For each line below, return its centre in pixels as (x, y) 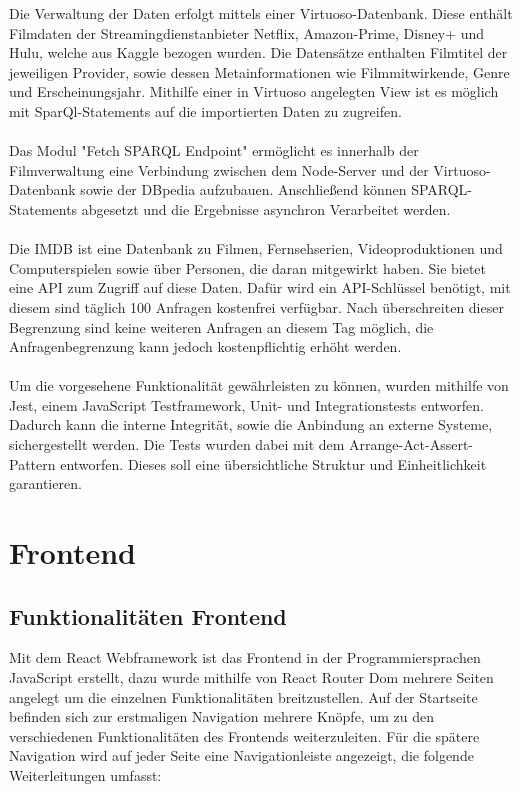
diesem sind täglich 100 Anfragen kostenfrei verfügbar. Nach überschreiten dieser (256, 306)
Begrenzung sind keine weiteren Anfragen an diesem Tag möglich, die (221, 326)
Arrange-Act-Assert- (411, 444)
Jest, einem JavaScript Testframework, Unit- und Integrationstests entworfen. (247, 404)
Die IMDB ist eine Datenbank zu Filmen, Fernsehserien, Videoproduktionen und (256, 248)
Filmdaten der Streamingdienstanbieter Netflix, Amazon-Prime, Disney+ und (246, 32)
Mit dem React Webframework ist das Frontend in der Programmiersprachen (245, 657)
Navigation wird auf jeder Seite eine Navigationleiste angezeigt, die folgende (241, 755)
